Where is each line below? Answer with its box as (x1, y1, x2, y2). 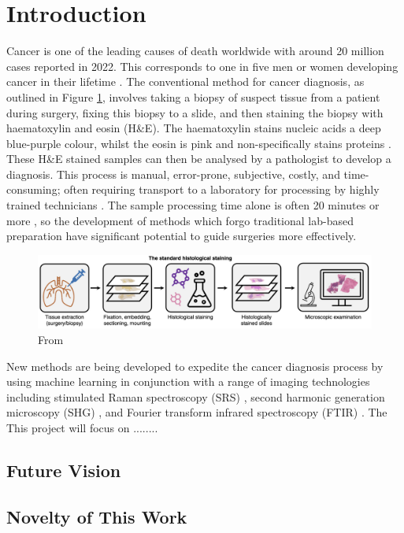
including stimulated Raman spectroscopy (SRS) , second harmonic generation (6, 388, 385, 405)
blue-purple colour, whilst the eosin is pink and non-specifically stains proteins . (6, 135, 391, 151)
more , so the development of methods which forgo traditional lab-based (6, 212, 354, 228)
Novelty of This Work (6, 504, 187, 528)
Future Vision (6, 457, 121, 482)
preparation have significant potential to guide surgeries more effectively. (6, 228, 357, 244)
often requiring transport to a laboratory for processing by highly (64, 181, 380, 198)
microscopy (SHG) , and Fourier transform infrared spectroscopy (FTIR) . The (6, 404, 387, 420)
